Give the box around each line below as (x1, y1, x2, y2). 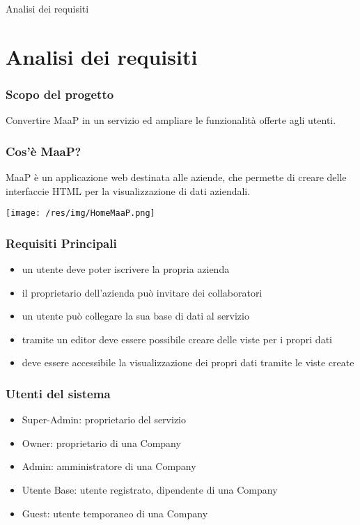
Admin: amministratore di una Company (22, 459, 196, 473)
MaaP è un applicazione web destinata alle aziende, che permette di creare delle (6, 170, 347, 184)
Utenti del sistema (6, 384, 111, 402)
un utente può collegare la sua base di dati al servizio (22, 308, 249, 323)
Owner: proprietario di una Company (22, 435, 181, 450)
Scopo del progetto (6, 85, 114, 102)
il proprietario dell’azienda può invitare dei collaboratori (22, 285, 263, 299)
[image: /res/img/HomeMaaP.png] (6, 208, 155, 219)
